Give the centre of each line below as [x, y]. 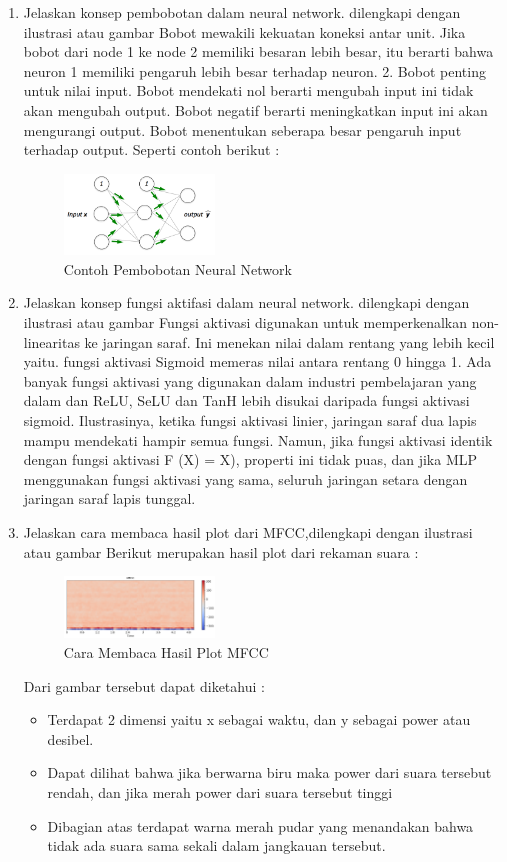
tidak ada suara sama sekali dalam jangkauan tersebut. [216, 845]
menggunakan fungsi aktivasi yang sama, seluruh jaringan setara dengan [245, 478]
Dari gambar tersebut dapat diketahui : [144, 685]
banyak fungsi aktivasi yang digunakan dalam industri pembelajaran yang [250, 380]
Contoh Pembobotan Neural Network [177, 268]
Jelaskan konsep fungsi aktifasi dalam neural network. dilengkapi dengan [246, 302]
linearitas [51, 341]
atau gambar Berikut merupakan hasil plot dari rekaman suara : [221, 551]
